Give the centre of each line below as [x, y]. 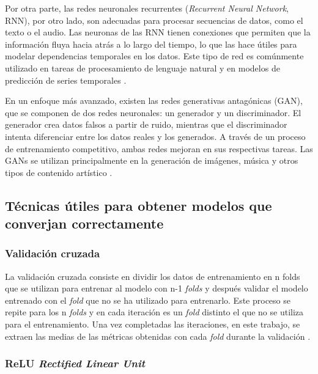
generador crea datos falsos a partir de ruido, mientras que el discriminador [146, 124]
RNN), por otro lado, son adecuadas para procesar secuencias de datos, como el [154, 20]
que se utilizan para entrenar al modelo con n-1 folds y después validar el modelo [157, 288]
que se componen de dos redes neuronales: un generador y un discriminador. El [153, 112]
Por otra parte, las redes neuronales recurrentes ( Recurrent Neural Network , [147, 8]
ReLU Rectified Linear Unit [75, 363]
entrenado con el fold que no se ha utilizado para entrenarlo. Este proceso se [148, 300]
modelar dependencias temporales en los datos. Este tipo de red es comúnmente [154, 56]
